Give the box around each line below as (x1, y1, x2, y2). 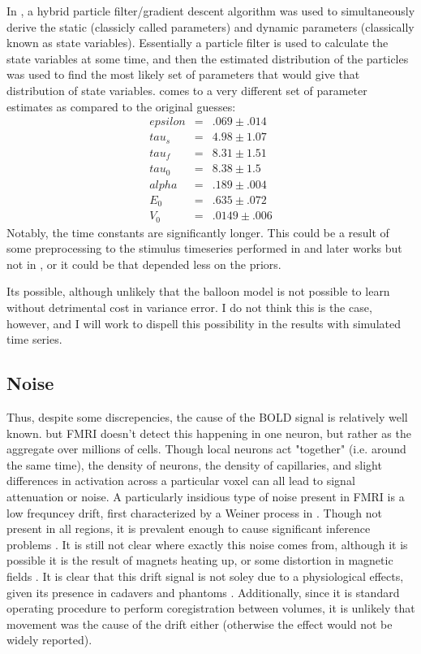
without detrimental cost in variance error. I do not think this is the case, (6, 299, 372, 316)
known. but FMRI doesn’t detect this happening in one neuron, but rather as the (6, 424, 411, 441)
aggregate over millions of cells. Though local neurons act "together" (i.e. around (6, 440, 406, 457)
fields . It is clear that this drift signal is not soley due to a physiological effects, (6, 567, 404, 584)
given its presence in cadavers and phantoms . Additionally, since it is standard (6, 583, 400, 600)
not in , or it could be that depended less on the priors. (6, 255, 281, 272)
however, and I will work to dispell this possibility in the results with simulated (6, 314, 401, 331)
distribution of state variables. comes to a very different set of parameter (6, 81, 367, 98)
